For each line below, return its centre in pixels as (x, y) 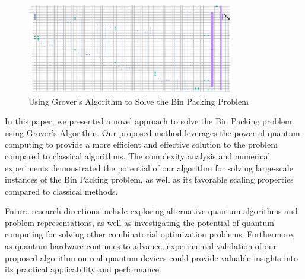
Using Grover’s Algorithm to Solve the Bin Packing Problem (139, 101)
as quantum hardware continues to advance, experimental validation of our (141, 246)
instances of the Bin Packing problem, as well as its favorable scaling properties (149, 179)
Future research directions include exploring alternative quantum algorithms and (151, 211)
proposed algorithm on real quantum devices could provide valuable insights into (152, 257)
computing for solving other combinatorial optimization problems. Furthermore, (150, 234)
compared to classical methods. (61, 191)
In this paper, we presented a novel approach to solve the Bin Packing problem (148, 121)
